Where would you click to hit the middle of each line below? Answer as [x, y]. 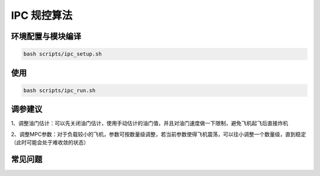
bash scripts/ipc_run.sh [60, 90]
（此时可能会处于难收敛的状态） [50, 142]
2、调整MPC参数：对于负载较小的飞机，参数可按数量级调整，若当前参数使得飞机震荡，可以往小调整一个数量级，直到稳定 [159, 134]
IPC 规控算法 [42, 15]
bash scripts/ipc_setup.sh [63, 54]
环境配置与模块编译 [46, 36]
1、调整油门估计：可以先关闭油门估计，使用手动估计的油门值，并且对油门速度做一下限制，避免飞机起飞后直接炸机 [150, 123]
